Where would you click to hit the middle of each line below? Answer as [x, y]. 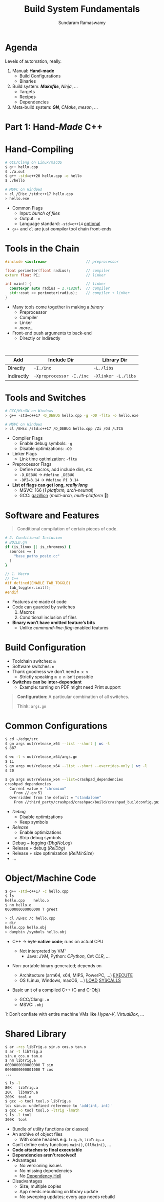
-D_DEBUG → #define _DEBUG [47, 475]
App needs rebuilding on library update [59, 1191]
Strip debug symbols [40, 838]
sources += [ [23, 551]
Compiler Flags [27, 438]
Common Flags [27, 208]
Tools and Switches [46, 398]
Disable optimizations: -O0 [46, 449]
